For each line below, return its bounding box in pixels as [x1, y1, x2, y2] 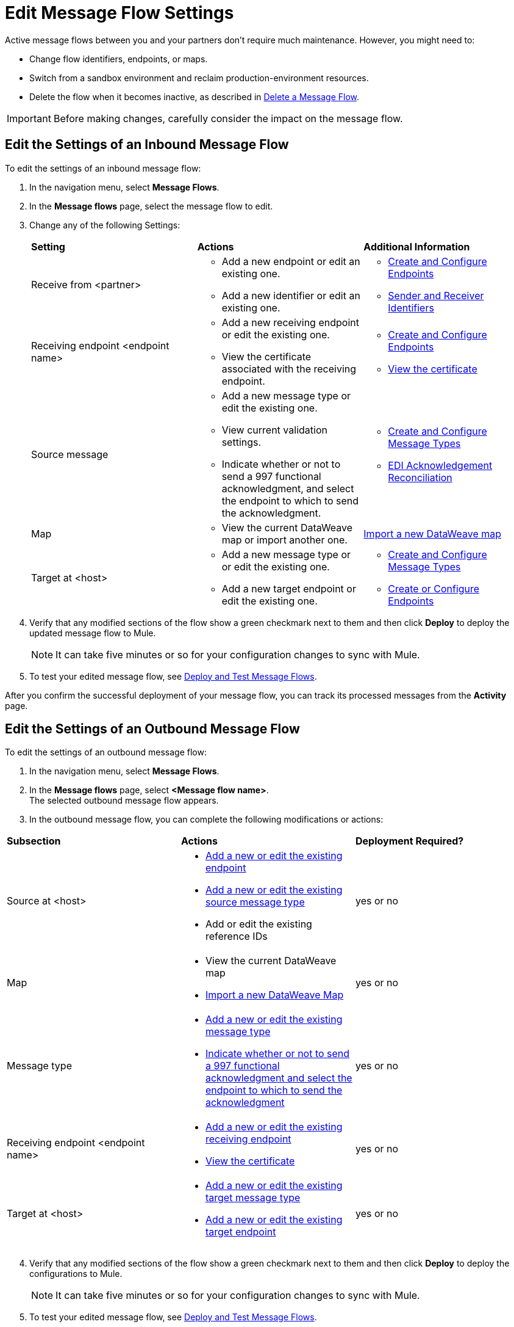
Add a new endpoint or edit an [221, 255, 360, 267]
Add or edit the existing [205, 918, 312, 931]
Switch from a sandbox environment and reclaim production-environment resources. [29, 72, 369, 83]
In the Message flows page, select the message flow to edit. [29, 200, 273, 211]
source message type [205, 896, 305, 909]
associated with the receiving [221, 362, 357, 375]
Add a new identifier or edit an [221, 289, 360, 302]
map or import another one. [221, 533, 348, 546]
